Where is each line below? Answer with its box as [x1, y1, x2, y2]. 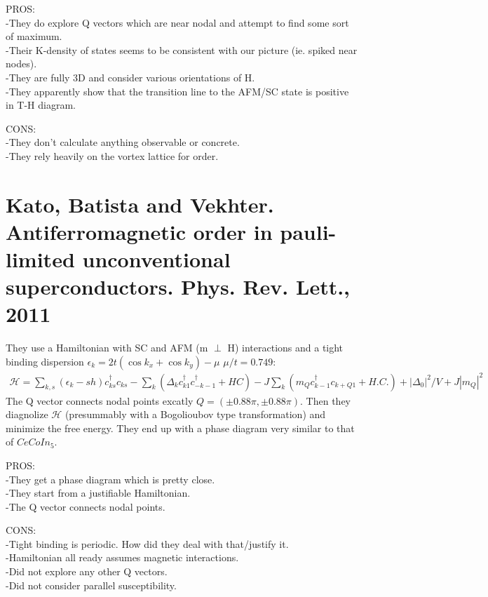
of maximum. [6, 29, 62, 43]
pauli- [280, 217, 337, 246]
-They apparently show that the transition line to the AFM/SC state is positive [6, 83, 349, 98]
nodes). [6, 56, 37, 71]
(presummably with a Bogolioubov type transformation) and [65, 407, 326, 422]
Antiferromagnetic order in [6, 217, 273, 246]
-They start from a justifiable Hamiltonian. [6, 485, 191, 500]
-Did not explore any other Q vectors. [6, 564, 168, 579]
